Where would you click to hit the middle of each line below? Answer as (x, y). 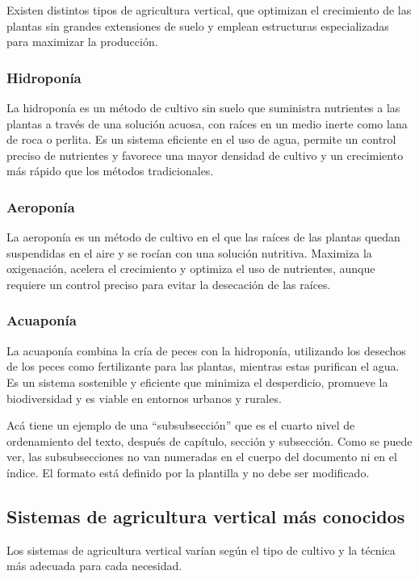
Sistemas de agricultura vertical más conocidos (206, 516)
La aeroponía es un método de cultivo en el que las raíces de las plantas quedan (203, 237)
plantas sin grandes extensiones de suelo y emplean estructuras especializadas (198, 25)
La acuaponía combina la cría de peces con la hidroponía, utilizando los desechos (206, 350)
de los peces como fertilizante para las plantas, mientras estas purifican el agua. (203, 366)
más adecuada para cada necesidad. (94, 566)
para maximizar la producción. (82, 42)
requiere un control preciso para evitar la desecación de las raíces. (169, 284)
